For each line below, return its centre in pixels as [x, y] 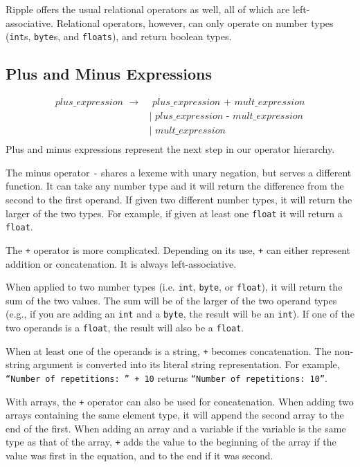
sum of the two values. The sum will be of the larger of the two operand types [171, 300]
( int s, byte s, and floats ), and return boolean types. [119, 36]
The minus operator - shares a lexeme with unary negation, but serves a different [179, 172]
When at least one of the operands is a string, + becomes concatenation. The [169, 350]
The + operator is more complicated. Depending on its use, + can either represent [178, 249]
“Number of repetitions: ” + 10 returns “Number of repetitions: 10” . [167, 377]
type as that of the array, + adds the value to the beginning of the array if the [171, 442]
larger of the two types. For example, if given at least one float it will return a [174, 213]
